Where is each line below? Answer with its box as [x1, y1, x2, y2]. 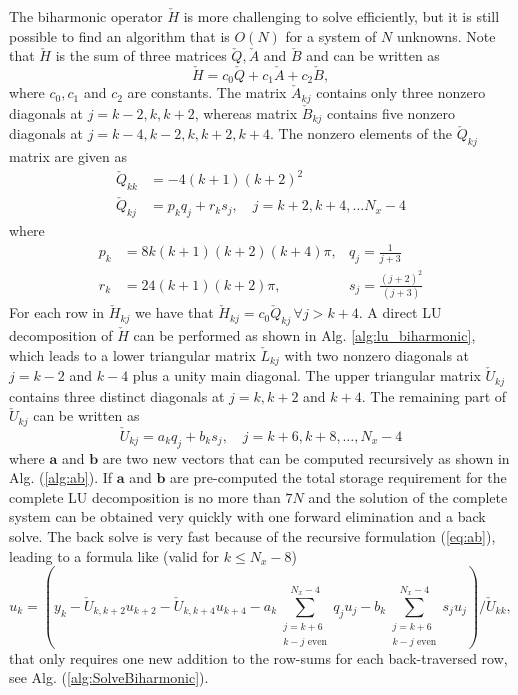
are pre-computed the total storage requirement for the [170, 467, 507, 488]
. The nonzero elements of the [270, 123, 453, 144]
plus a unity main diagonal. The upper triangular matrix [132, 365, 481, 386]
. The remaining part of [361, 385, 507, 406]
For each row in [9, 302, 105, 323]
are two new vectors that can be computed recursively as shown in [102, 447, 510, 468]
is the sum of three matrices [55, 45, 227, 66]
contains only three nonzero [316, 82, 486, 103]
